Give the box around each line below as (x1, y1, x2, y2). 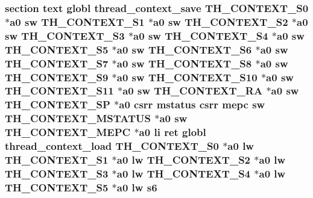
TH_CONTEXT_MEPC (5, 125, 131, 140)
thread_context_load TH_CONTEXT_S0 (5, 138, 219, 153)
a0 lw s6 (116, 179, 157, 194)
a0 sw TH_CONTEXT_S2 (153, 14, 288, 29)
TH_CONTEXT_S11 (5, 83, 114, 98)
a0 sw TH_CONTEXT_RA (122, 83, 263, 98)
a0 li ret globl (139, 125, 206, 140)
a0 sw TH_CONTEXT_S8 (116, 55, 252, 70)
